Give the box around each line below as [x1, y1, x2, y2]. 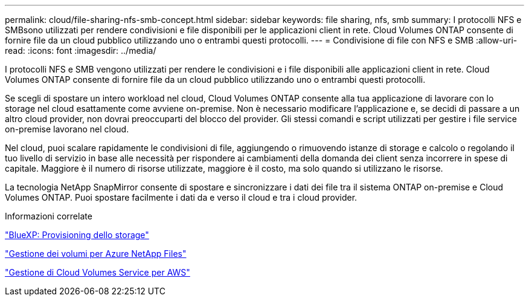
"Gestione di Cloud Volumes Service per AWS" [5, 267, 190, 277]
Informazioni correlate [5, 211, 92, 221]
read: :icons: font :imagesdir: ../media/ [5, 45, 156, 56]
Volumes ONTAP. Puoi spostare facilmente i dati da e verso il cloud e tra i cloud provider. [5, 192, 357, 202]
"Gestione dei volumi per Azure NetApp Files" [5, 248, 187, 259]
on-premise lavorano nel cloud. [5, 124, 129, 134]
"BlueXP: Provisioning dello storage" [5, 230, 149, 240]
